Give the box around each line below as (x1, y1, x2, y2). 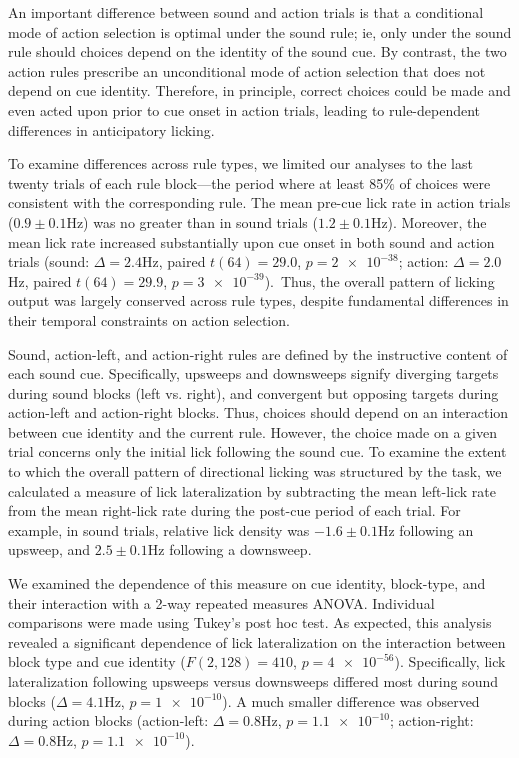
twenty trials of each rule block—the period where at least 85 (8, 172, 384, 193)
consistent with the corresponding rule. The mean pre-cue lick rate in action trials (8, 192, 511, 213)
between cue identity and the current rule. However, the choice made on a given (8, 421, 497, 442)
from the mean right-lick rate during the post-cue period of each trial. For (8, 500, 461, 521)
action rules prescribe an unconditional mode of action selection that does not (8, 60, 486, 81)
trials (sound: (8, 251, 90, 272)
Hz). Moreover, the (370, 211, 487, 232)
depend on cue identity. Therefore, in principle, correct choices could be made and (8, 80, 511, 101)
